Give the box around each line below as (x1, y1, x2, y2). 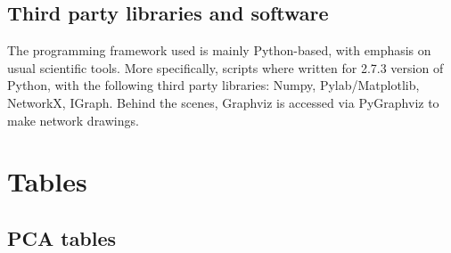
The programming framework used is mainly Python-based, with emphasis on (7, 41, 431, 60)
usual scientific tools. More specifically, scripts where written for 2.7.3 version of (7, 58, 444, 77)
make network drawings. (7, 110, 139, 129)
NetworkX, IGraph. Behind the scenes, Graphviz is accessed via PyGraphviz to (7, 93, 439, 111)
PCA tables (7, 224, 117, 251)
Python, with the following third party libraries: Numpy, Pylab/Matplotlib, (7, 76, 420, 94)
